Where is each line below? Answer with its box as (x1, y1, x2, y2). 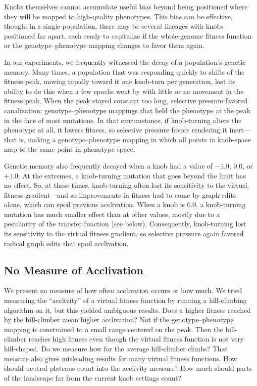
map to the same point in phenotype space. (4, 144, 135, 154)
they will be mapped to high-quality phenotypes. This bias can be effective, (4, 11, 233, 21)
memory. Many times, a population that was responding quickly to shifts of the (4, 66, 245, 77)
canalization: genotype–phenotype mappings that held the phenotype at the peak (4, 105, 251, 115)
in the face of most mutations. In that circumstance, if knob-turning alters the (4, 115, 242, 125)
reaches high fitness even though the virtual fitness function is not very (28, 334, 244, 344)
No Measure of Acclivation (4, 262, 144, 277)
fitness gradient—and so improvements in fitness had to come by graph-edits (4, 189, 236, 200)
